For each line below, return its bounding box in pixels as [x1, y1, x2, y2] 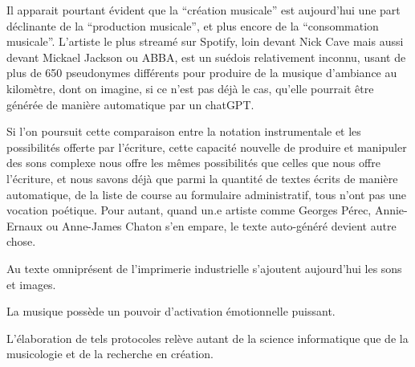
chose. [6, 233, 36, 250]
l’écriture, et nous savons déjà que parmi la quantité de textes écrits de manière [6, 169, 398, 186]
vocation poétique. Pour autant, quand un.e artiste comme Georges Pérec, [6, 202, 372, 218]
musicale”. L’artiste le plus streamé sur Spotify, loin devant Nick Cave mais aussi [6, 33, 404, 50]
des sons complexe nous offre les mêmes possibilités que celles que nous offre [6, 154, 380, 171]
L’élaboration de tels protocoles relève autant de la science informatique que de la [6, 329, 409, 346]
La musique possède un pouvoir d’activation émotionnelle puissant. [6, 303, 336, 320]
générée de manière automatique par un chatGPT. [6, 96, 254, 112]
